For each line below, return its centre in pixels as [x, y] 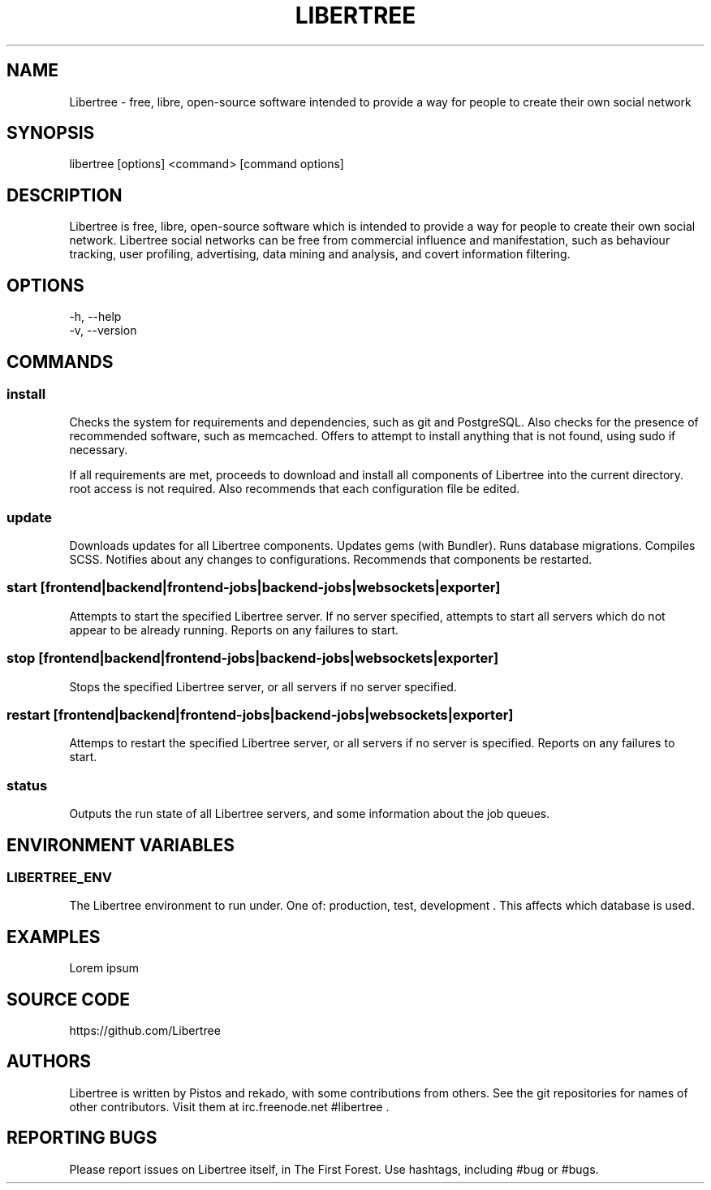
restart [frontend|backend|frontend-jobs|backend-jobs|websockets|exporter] [260, 714]
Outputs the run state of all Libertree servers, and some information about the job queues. [310, 814]
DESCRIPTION [65, 195]
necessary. [99, 450]
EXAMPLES [54, 937]
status [27, 785]
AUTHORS [49, 1062]
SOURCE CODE [68, 999]
